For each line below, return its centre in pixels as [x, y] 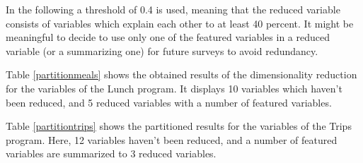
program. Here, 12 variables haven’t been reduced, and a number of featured [172, 139]
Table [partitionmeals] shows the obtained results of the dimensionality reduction [181, 74]
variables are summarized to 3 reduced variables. [111, 153]
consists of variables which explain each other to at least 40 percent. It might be [180, 23]
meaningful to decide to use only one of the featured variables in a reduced [168, 37]
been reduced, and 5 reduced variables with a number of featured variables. [169, 102]
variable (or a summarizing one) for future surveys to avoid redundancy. [162, 50]
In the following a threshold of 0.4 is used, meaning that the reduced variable [173, 9]
